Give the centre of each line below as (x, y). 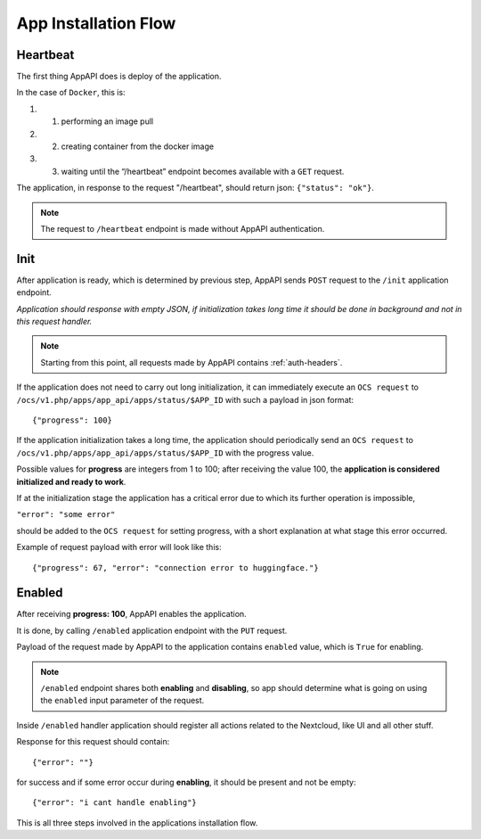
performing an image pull (107, 121)
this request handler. (54, 322)
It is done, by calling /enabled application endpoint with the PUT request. (152, 630)
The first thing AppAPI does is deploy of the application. (119, 77)
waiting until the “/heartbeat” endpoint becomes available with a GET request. (203, 171)
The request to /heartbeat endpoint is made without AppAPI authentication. (183, 228)
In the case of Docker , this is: (71, 93)
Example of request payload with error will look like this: (119, 547)
